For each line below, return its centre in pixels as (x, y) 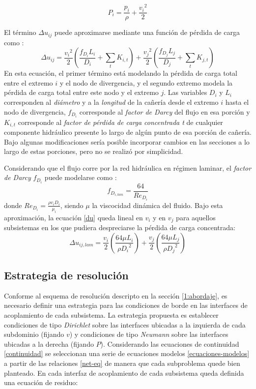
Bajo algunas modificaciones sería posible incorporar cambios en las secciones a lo (127, 141)
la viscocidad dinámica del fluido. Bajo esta (157, 205)
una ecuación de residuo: (41, 382)
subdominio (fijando (34, 334)
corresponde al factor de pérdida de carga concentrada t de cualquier (120, 122)
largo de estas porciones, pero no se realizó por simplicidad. (94, 151)
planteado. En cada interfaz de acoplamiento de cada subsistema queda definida (124, 373)
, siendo (72, 205)
